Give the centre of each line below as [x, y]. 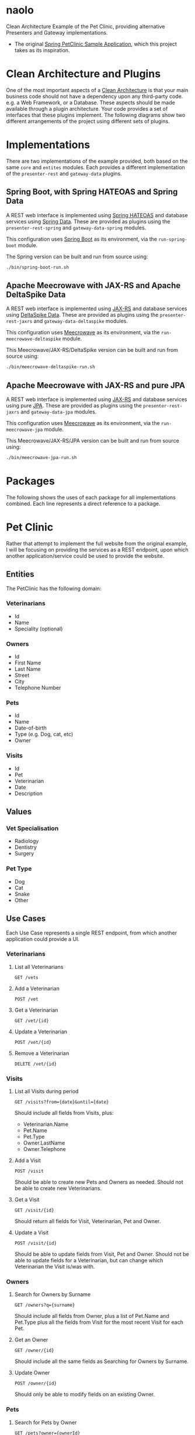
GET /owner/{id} [34, 1351]
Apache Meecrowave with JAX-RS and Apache [93, 285]
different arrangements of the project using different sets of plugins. [88, 121]
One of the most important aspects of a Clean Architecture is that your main [97, 90]
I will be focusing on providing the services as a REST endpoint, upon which [97, 549]
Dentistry [25, 847]
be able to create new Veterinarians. [58, 1189]
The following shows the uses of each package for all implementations [91, 497]
